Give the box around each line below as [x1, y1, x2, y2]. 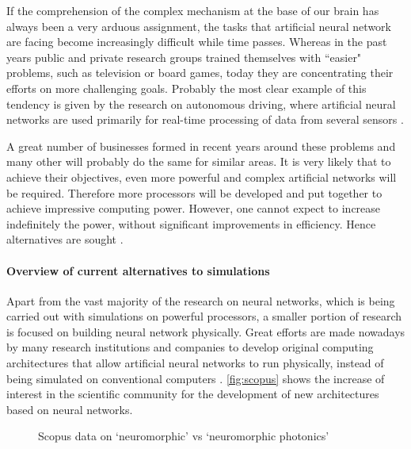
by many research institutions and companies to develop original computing [6, 339, 374, 355]
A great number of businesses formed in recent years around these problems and [6, 137, 396, 154]
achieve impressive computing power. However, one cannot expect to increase [6, 200, 381, 217]
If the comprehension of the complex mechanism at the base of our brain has [6, 2, 379, 18]
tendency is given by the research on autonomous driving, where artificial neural [6, 95, 396, 112]
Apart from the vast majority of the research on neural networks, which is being [6, 292, 395, 309]
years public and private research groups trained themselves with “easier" [6, 48, 362, 65]
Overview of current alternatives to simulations [6, 262, 270, 278]
